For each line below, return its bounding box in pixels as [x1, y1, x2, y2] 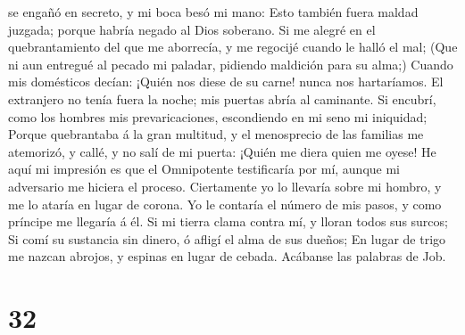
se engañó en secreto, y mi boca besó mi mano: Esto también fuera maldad [8, 3, 419, 20]
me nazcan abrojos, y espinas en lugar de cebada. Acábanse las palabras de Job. [8, 247, 446, 266]
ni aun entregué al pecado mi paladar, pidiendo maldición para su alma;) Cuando [8, 54, 453, 73]
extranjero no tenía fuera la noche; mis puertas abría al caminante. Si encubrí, [8, 89, 436, 108]
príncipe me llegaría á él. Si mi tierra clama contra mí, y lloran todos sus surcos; [8, 212, 448, 231]
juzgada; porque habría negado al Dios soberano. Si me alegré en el [8, 20, 376, 38]
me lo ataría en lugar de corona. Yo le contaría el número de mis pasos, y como [8, 194, 442, 213]
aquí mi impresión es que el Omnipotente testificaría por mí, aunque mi [8, 159, 401, 178]
